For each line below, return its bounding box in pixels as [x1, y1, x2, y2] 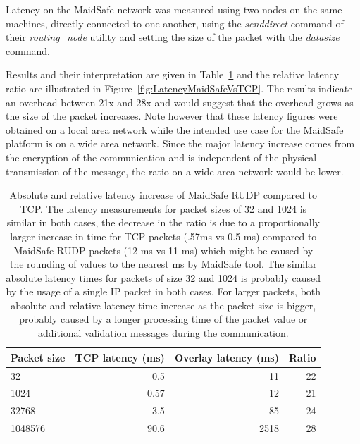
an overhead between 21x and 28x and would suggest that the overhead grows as [6, 94, 354, 109]
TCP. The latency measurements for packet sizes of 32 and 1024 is [20, 201, 307, 216]
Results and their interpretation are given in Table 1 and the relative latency [6, 67, 340, 82]
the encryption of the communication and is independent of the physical [6, 149, 317, 164]
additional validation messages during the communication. [37, 326, 289, 340]
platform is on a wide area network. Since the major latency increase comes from [6, 136, 355, 151]
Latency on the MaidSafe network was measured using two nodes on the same [6, 2, 342, 16]
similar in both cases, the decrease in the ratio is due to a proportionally [6, 215, 320, 230]
